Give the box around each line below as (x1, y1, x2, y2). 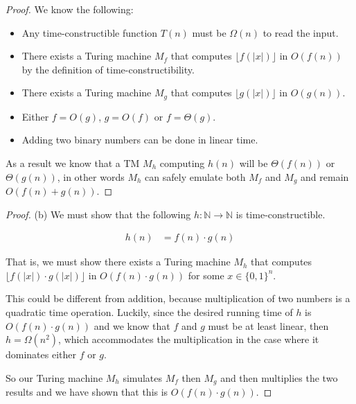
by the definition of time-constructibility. (21, 62, 195, 76)
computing (159, 156, 205, 170)
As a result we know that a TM (6, 156, 140, 170)
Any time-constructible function (21, 25, 158, 39)
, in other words (57, 169, 125, 184)
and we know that (94, 318, 170, 333)
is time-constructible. (235, 207, 326, 221)
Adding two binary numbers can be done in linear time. (21, 132, 258, 147)
